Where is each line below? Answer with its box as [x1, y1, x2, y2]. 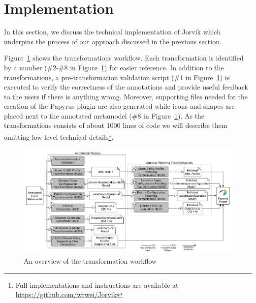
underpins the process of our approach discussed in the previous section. [4, 36, 222, 46]
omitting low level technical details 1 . [4, 130, 114, 142]
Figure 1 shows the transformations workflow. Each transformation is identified [4, 53, 244, 63]
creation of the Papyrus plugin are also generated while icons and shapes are [4, 101, 235, 111]
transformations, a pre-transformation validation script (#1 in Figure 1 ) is [4, 72, 230, 82]
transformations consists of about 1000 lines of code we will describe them [4, 120, 227, 130]
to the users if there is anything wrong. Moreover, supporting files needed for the [4, 91, 248, 101]
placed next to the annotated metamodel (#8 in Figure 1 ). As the [4, 110, 205, 121]
